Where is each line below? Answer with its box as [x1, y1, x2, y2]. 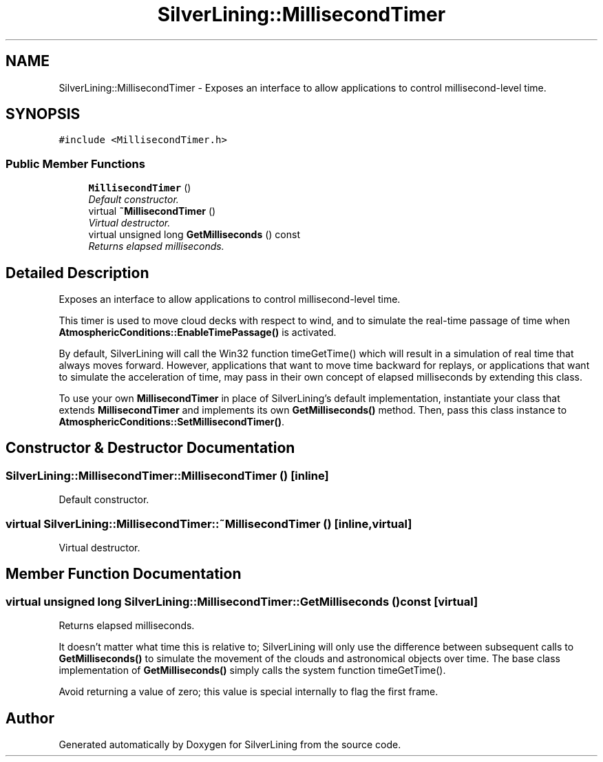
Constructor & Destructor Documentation [6, 439, 295, 457]
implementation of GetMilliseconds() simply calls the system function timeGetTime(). [59, 664, 446, 677]
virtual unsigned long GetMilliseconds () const [88, 229, 300, 241]
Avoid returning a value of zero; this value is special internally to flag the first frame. [59, 686, 438, 698]
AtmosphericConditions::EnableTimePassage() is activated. [59, 326, 337, 339]
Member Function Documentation [6, 565, 242, 583]
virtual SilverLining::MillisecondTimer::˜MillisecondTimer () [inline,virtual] [6, 516, 412, 531]
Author [6, 709, 54, 727]
